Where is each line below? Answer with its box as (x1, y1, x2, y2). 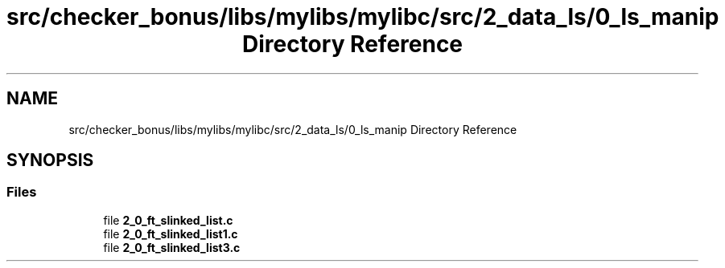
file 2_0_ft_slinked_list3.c (103, 240, 241, 254)
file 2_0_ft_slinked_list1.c (103, 226, 238, 241)
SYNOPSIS (6, 150, 94, 171)
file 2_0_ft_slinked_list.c (103, 213, 233, 227)
